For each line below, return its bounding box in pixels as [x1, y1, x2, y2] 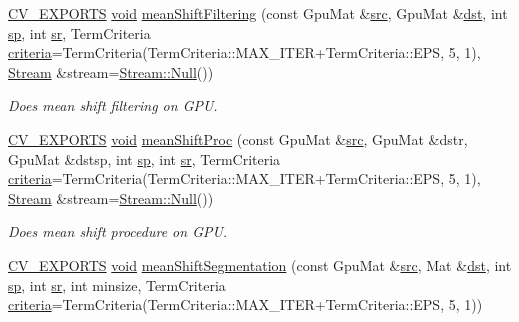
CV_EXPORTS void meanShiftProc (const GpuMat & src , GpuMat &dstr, [8, 128, 468, 149]
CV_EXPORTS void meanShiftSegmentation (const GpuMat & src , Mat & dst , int [8, 254, 512, 275]
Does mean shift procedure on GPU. [8, 221, 228, 242]
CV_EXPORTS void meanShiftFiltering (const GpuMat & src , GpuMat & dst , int [8, 3, 508, 23]
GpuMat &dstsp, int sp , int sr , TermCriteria [8, 148, 281, 169]
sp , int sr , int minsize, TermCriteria [8, 274, 226, 295]
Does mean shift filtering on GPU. [8, 95, 218, 116]
